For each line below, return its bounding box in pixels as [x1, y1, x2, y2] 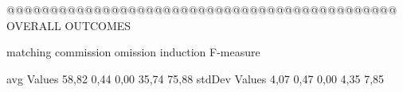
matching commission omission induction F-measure [6, 44, 260, 60]
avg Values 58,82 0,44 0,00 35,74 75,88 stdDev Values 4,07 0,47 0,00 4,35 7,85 [6, 70, 385, 86]
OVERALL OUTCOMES [6, 17, 131, 33]
